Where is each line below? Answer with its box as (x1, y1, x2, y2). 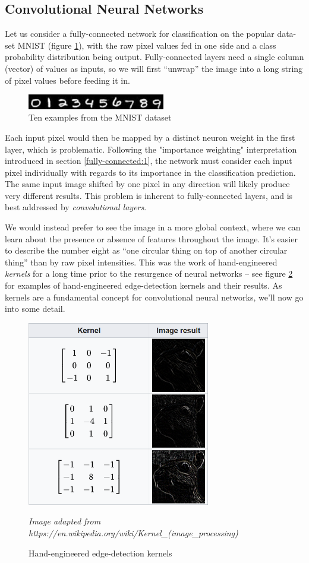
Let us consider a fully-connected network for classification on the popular (5, 27, 275, 40)
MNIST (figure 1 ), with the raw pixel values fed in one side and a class (17, 39, 276, 51)
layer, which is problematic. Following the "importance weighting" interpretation (5, 143, 297, 155)
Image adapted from (29, 515, 101, 527)
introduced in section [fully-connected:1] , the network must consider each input (5, 154, 292, 167)
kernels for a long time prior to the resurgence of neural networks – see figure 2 (5, 267, 293, 280)
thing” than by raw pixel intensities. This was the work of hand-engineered (5, 255, 278, 268)
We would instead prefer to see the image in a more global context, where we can (5, 221, 301, 233)
